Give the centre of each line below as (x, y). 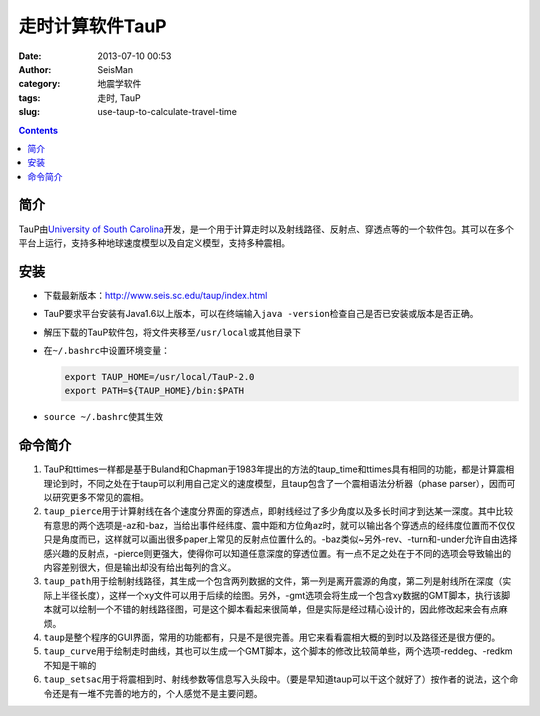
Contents (38, 130)
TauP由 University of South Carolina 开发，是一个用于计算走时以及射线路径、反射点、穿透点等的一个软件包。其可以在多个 (266, 229)
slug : (29, 112)
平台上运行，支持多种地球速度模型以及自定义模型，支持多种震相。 (154, 242)
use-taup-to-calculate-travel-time (167, 112)
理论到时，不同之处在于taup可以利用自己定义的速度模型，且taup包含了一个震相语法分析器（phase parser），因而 (275, 483)
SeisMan (115, 69)
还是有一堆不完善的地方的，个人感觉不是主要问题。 (157, 693)
